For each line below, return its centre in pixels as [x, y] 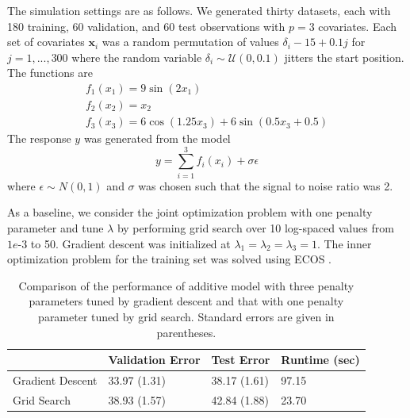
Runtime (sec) [320, 360]
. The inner [344, 243]
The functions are [50, 73]
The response [39, 138]
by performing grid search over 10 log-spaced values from [255, 227]
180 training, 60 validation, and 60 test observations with [146, 26]
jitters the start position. [344, 57]
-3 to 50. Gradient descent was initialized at [124, 243]
